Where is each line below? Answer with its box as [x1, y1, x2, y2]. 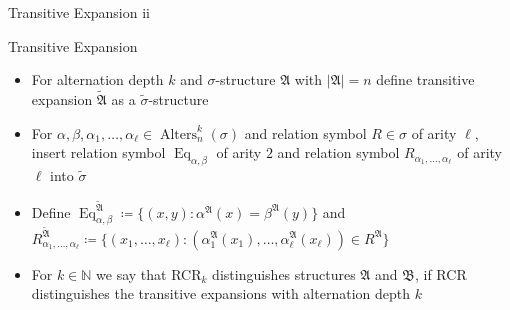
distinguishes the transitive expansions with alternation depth [31, 283, 410, 304]
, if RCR [414, 263, 467, 284]
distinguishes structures [212, 263, 356, 284]
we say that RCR [96, 263, 202, 284]
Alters [159, 127, 198, 142]
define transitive [376, 69, 475, 90]
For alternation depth [31, 69, 164, 90]
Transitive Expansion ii [8, 2, 150, 22]
